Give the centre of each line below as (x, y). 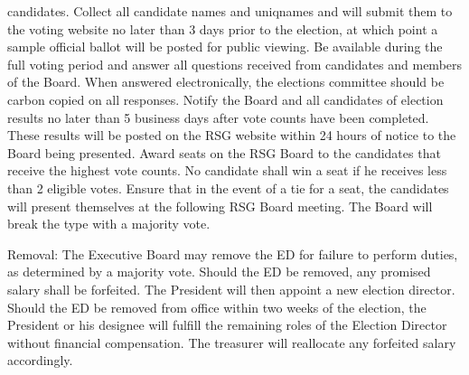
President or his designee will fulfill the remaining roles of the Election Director (227, 325)
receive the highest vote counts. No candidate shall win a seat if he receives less (227, 170)
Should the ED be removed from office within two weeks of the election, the (217, 307)
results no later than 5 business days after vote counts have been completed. (218, 117)
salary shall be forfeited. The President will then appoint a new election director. (231, 289)
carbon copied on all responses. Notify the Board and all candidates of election (225, 99)
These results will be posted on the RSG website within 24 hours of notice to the (232, 135)
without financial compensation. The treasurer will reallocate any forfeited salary (232, 342)
